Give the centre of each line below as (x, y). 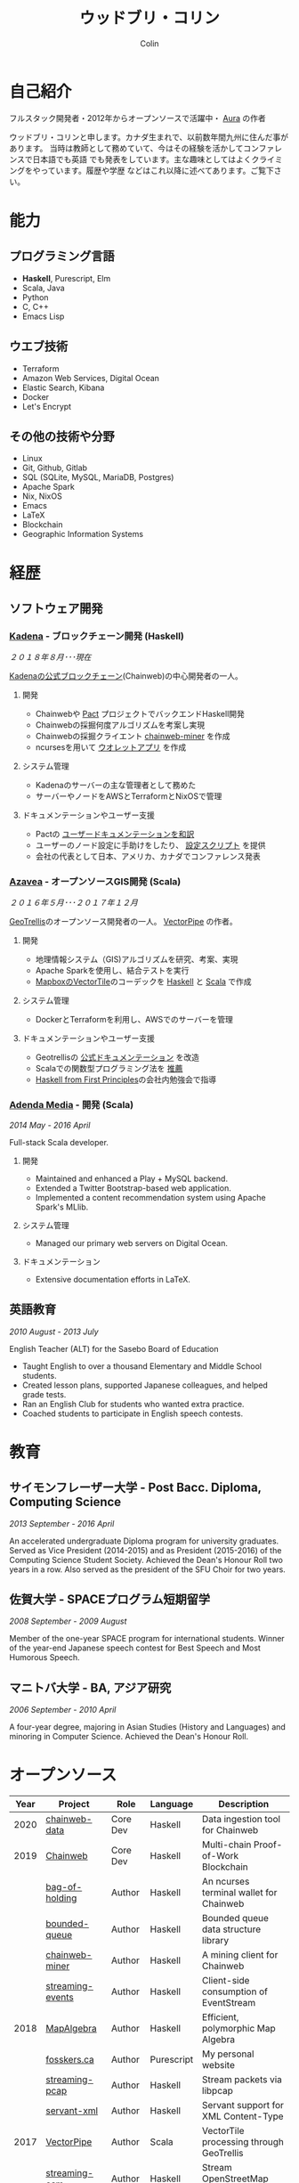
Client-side (226, 1981)
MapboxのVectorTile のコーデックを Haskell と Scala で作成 (143, 982)
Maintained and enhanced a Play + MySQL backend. (132, 1178)
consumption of (235, 1992)
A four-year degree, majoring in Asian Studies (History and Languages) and (148, 1727)
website (218, 2065)
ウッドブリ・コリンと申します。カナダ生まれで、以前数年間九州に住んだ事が (149, 137)
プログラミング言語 (62, 256)
